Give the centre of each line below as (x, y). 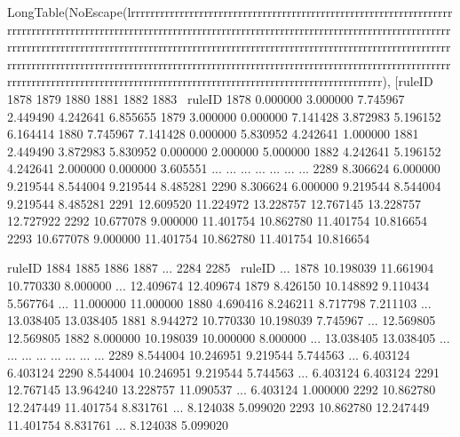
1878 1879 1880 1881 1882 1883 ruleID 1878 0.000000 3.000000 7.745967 (206, 98)
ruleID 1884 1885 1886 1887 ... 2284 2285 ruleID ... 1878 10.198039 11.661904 (221, 268)
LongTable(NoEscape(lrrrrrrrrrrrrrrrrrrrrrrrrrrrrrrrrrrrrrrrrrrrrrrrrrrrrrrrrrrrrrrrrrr (230, 12)
